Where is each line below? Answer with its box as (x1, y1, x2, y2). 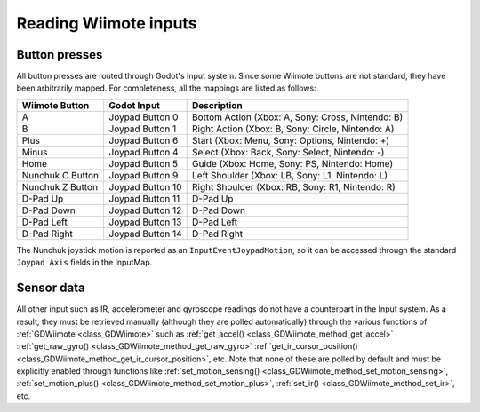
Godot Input (108, 99, 160, 111)
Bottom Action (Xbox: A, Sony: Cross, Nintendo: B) (191, 111, 404, 123)
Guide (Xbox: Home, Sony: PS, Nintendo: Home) (191, 157, 394, 170)
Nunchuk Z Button (21, 180, 98, 193)
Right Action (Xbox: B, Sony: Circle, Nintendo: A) (191, 123, 395, 135)
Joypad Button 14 (108, 227, 182, 240)
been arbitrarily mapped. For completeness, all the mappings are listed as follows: (16, 83, 316, 93)
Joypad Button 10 (108, 180, 182, 193)
